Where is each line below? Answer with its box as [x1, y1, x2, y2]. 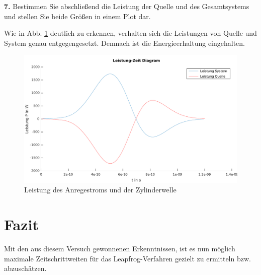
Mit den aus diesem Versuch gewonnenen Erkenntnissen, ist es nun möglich [4, 243, 235, 254]
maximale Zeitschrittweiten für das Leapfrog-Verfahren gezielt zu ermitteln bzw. [4, 253, 251, 263]
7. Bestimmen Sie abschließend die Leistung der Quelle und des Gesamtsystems [4, 1, 249, 11]
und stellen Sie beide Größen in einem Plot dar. [4, 11, 151, 21]
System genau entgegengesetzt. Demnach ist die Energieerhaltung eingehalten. [4, 37, 245, 48]
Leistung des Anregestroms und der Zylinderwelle [24, 184, 177, 195]
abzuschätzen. [4, 263, 47, 273]
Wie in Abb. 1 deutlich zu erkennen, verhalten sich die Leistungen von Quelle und [4, 28, 257, 38]
